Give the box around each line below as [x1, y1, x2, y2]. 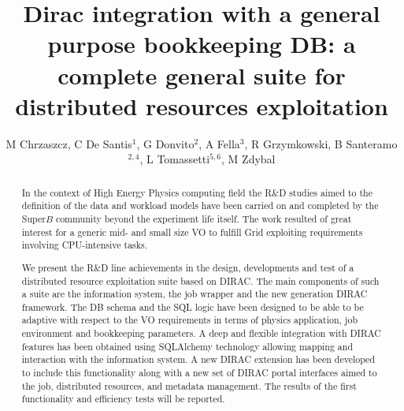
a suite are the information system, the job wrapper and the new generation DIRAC [21, 287, 368, 301]
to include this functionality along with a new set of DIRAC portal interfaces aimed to [21, 366, 377, 379]
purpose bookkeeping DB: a [47, 28, 356, 60]
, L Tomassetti [139, 151, 210, 167]
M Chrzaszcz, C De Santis [6, 135, 132, 151]
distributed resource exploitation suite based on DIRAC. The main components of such [21, 274, 380, 287]
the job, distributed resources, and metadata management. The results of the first [21, 379, 357, 392]
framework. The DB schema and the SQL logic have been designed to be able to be [21, 300, 364, 313]
